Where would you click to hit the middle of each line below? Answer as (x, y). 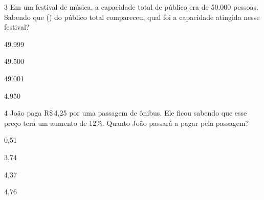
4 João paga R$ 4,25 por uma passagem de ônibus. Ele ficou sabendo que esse (126, 113)
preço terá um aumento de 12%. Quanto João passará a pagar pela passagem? (127, 123)
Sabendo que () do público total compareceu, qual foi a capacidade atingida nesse (132, 17)
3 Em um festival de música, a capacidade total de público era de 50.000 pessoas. (131, 7)
